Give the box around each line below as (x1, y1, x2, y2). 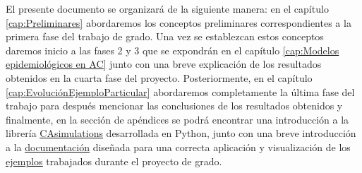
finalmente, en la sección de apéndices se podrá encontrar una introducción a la (6, 112, 349, 126)
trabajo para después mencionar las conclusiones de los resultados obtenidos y (6, 98, 343, 113)
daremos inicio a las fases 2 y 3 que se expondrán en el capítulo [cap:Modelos (6, 42, 339, 57)
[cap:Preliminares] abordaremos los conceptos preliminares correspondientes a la (6, 15, 351, 30)
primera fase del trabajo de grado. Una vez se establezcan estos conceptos (6, 29, 324, 44)
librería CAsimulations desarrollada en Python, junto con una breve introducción (6, 126, 356, 141)
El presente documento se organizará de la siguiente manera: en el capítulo (6, 1, 329, 16)
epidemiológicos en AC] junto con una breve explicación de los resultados (6, 56, 322, 71)
